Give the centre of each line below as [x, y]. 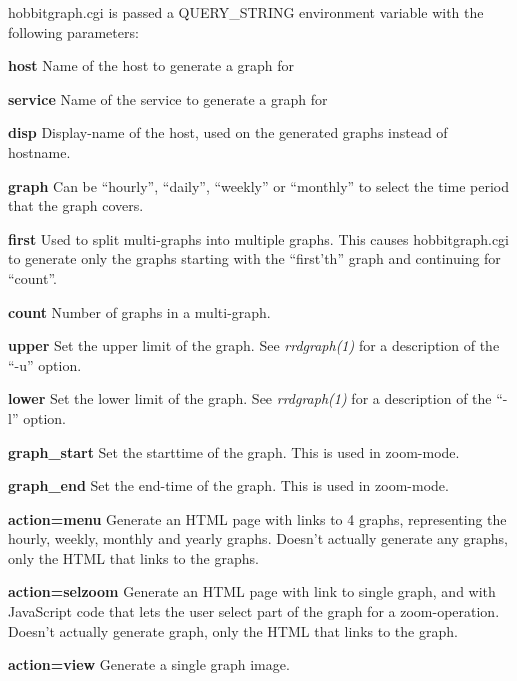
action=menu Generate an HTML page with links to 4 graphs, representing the [257, 518]
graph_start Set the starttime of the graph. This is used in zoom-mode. [234, 451]
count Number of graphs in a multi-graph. [139, 311]
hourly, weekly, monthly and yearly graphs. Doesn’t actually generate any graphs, [258, 538]
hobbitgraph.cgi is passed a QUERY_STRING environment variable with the [246, 12]
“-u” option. [45, 364]
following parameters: [73, 31]
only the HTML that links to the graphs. [133, 557]
